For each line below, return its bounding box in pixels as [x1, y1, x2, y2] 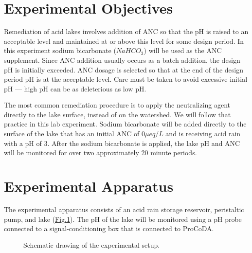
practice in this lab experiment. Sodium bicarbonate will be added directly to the [4, 119, 247, 129]
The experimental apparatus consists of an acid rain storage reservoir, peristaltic [4, 204, 244, 214]
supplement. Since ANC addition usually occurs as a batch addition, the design [4, 54, 240, 65]
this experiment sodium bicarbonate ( [4, 45, 116, 55]
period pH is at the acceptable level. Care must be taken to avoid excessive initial [4, 74, 248, 84]
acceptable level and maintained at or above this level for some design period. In [4, 36, 244, 46]
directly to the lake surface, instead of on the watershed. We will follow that [4, 109, 231, 119]
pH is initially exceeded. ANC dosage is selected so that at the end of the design [4, 64, 243, 74]
